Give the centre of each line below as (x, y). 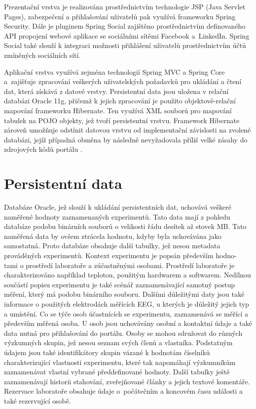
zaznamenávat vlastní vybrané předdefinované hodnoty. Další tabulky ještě (117, 372)
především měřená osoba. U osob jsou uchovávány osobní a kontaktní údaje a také (128, 323)
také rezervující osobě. (37, 400)
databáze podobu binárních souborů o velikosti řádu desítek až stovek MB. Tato (125, 226)
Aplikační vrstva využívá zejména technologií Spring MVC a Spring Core (114, 71)
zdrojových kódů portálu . (43, 149)
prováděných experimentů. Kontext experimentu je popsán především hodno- (120, 255)
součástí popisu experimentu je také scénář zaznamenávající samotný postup (119, 284)
